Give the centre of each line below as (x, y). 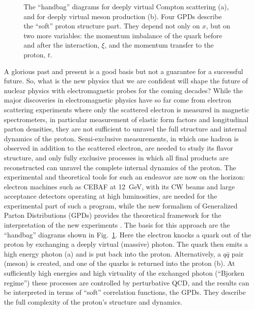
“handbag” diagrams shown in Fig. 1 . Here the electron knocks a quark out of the (128, 234)
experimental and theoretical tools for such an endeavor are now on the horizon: (125, 177)
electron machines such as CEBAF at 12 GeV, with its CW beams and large (119, 186)
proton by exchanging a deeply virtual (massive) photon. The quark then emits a (126, 244)
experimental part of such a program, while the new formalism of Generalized (121, 205)
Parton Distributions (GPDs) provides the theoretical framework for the (113, 215)
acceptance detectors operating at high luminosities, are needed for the (111, 196)
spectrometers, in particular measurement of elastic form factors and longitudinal (126, 119)
